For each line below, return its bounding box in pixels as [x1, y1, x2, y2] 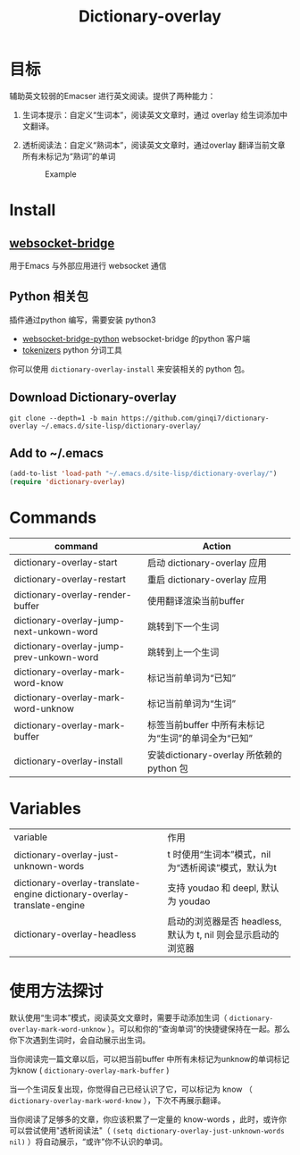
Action [202, 540, 232, 553]
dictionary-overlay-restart [13, 573, 127, 586]
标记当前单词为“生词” [146, 698, 237, 710]
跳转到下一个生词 [146, 621, 220, 633]
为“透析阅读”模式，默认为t [167, 862, 277, 874]
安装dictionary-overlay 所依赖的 [146, 749, 283, 761]
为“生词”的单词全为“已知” [146, 732, 253, 745]
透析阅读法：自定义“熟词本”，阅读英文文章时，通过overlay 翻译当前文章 [21, 139, 286, 150]
